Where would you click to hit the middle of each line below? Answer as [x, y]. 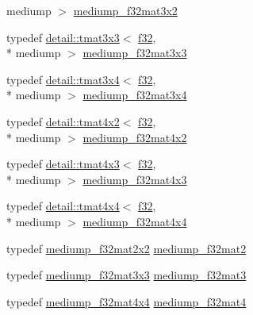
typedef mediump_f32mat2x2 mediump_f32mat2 [126, 248]
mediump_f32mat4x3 [135, 179]
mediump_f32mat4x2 [135, 137]
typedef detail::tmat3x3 [63, 37]
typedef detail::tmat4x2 [63, 121]
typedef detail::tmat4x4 [63, 206]
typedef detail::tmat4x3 [63, 164]
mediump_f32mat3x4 [135, 95]
